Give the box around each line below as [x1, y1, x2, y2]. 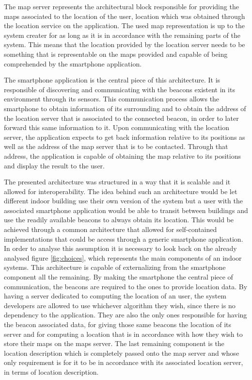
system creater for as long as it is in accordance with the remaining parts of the [4, 30, 240, 40]
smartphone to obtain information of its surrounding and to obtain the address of [4, 103, 246, 113]
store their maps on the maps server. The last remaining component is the [4, 338, 224, 348]
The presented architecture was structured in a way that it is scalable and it [4, 177, 231, 187]
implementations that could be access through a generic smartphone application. [4, 233, 243, 244]
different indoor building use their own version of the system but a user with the [4, 196, 243, 206]
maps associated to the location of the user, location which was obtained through [4, 11, 245, 21]
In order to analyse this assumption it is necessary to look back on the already [4, 243, 237, 253]
